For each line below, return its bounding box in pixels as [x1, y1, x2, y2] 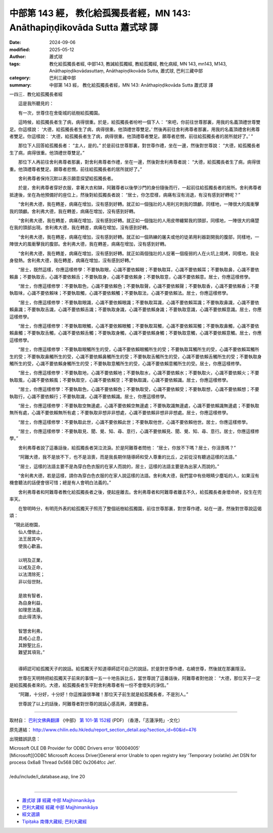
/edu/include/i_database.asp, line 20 [9, 773, 85, 779]
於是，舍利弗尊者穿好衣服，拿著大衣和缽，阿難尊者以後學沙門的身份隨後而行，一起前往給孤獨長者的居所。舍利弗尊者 [18, 185, 262, 191]
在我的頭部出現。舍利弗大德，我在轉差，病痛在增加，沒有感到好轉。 [9, 224, 151, 230]
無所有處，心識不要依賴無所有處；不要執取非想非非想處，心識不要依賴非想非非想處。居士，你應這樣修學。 [9, 410, 231, 416]
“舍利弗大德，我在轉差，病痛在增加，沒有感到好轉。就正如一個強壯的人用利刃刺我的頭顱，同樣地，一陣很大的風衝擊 [18, 201, 260, 207]
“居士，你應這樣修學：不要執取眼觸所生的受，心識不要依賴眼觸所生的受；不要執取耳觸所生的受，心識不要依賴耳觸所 [18, 346, 260, 352]
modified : [9, 46, 30, 53]
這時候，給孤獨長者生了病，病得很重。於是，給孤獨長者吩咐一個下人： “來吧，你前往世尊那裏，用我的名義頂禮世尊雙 [18, 119, 261, 125]
